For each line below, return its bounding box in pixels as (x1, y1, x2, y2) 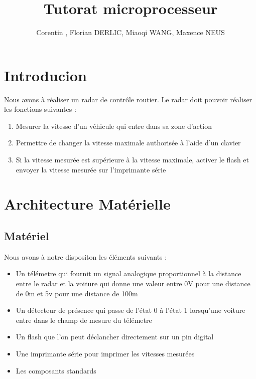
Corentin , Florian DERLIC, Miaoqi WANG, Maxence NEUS (36, 27, 225, 38)
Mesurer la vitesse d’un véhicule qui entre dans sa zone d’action (16, 120, 212, 131)
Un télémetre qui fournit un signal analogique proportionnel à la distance (16, 268, 241, 279)
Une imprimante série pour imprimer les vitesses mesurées (16, 348, 195, 358)
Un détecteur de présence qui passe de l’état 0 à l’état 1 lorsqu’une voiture (16, 305, 245, 315)
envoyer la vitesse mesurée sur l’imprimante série (16, 164, 166, 174)
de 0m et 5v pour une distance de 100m (16, 288, 138, 298)
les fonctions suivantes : (4, 104, 76, 114)
